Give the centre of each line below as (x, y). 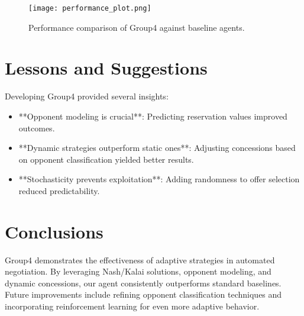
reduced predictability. (59, 190)
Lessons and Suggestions (106, 68)
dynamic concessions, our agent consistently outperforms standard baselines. (143, 283)
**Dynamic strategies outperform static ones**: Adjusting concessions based (157, 148)
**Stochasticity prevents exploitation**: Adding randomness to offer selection (159, 179)
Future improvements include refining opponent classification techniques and (143, 294)
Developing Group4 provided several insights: (87, 96)
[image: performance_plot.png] (90, 8)
